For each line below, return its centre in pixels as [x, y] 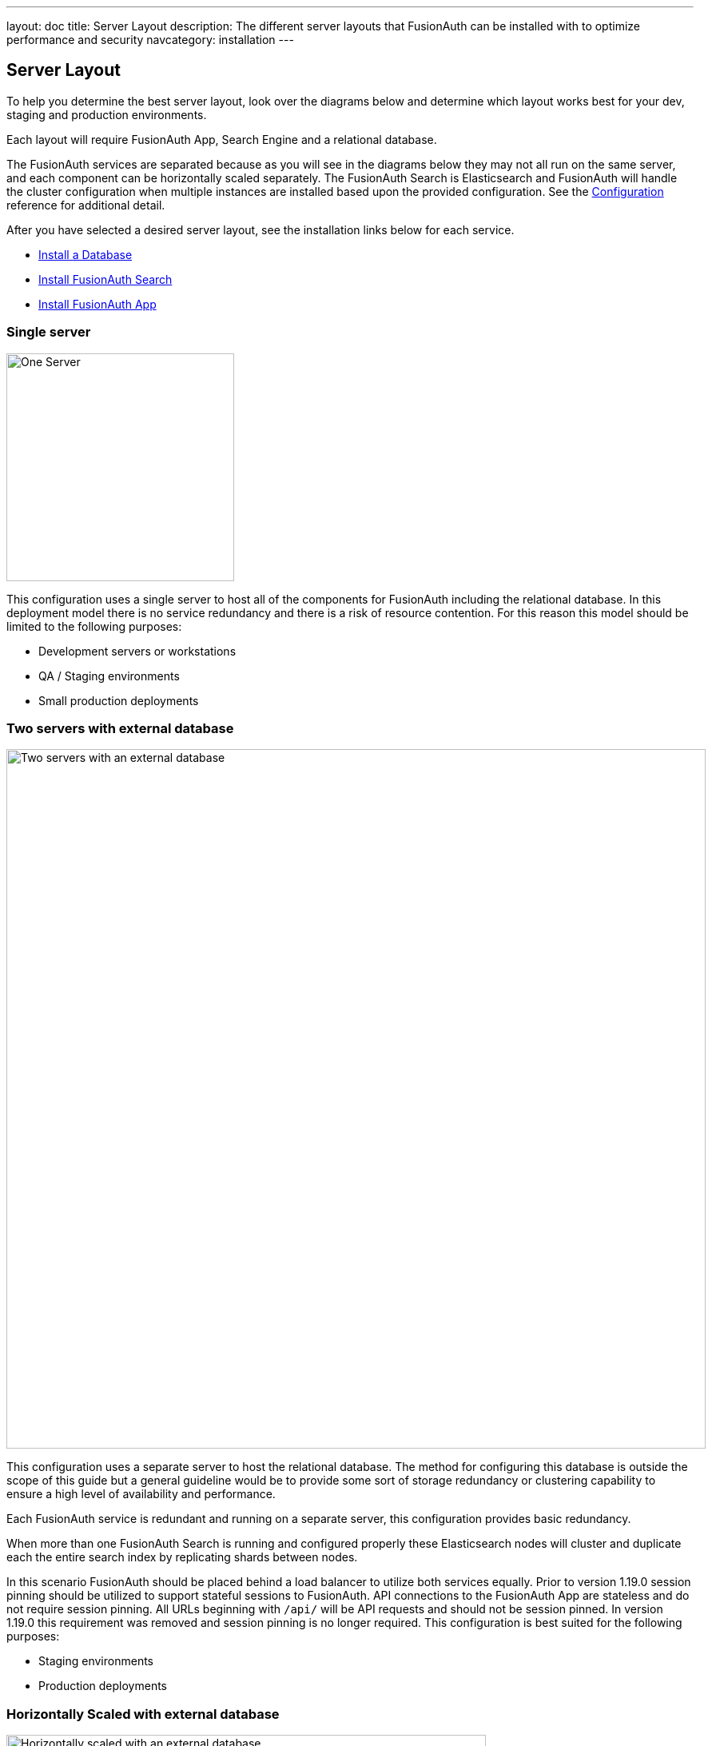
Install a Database [86, 254]
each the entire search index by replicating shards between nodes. [182, 1557]
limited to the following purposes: [94, 626]
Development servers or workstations [137, 651]
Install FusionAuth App [97, 304]
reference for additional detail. [86, 205]
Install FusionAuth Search [105, 279]
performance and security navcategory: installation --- [150, 40]
